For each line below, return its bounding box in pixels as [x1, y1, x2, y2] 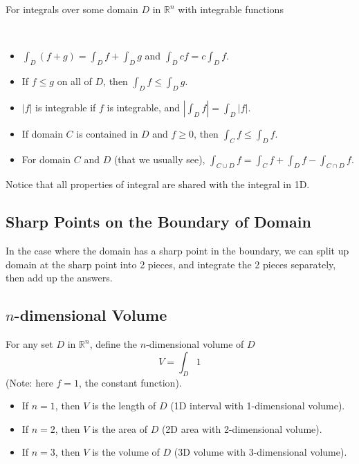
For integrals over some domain [6, 2, 138, 16]
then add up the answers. [6, 270, 113, 285]
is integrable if [35, 100, 96, 114]
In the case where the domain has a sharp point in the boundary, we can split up [6, 243, 349, 258]
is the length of [92, 398, 156, 413]
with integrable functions [178, 2, 284, 16]
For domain [21, 151, 71, 166]
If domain [21, 126, 63, 140]
